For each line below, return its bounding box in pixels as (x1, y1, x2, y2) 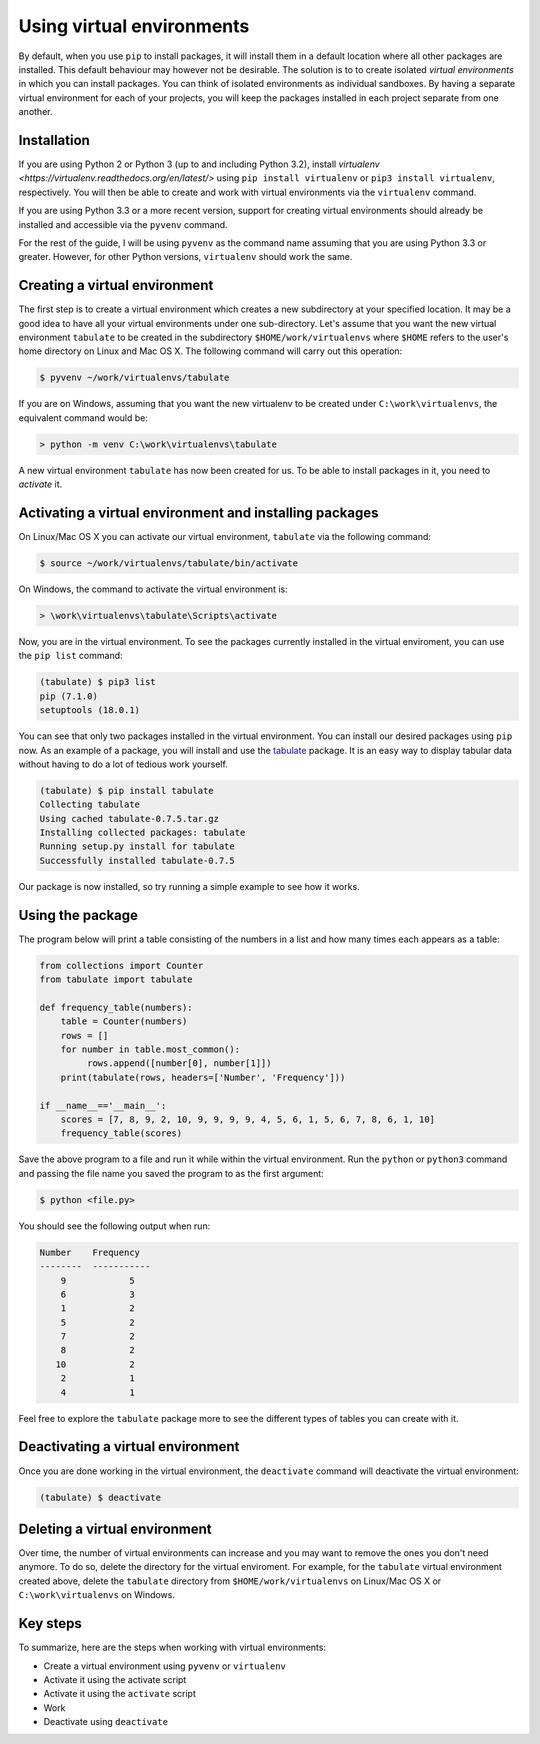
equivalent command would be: (18, 411, 149, 424)
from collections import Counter (39, 960, 204, 971)
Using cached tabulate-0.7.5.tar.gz (39, 813, 220, 824)
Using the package (18, 906, 139, 924)
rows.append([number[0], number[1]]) (86, 1058, 272, 1069)
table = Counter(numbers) (60, 1016, 188, 1027)
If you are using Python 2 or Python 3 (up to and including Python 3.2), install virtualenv (18, 158, 380, 170)
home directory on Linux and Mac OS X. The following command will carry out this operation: (18, 345, 403, 357)
